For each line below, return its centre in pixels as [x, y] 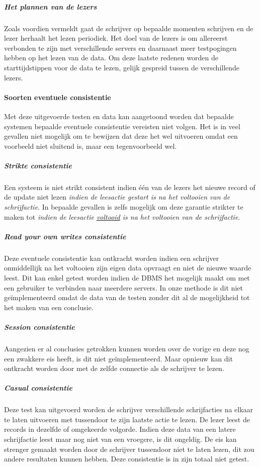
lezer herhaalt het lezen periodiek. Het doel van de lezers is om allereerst [116, 38]
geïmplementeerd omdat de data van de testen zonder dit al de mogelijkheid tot [127, 297]
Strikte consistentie [38, 165]
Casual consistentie [38, 388]
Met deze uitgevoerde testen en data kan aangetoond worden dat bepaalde [119, 116]
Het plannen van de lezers [51, 6]
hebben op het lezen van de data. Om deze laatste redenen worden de [111, 58]
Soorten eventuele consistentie [58, 97]
